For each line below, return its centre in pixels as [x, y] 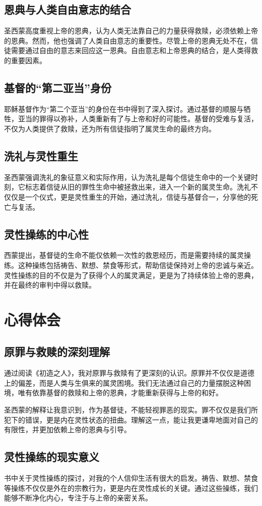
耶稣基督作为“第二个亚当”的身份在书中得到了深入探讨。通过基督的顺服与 [124, 108]
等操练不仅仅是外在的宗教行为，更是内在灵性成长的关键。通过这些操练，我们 [131, 488]
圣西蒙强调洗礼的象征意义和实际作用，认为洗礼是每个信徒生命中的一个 [120, 177]
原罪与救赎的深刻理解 [57, 352]
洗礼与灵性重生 [41, 155]
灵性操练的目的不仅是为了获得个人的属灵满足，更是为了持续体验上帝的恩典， [131, 275]
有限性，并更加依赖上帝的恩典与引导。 [68, 429]
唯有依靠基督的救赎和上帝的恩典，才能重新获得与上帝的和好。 [120, 393]
